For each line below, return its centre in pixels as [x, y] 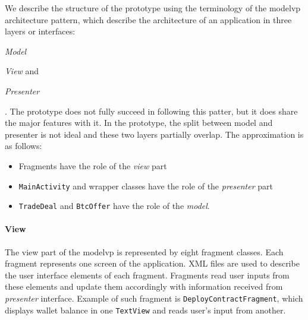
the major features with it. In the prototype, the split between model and [139, 123]
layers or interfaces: [40, 31]
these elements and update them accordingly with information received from [144, 286]
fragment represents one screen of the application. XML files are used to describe [152, 263]
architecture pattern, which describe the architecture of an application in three [148, 19]
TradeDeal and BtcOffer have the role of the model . [114, 206]
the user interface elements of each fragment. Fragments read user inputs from [147, 275]
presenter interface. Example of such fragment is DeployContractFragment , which [154, 298]
